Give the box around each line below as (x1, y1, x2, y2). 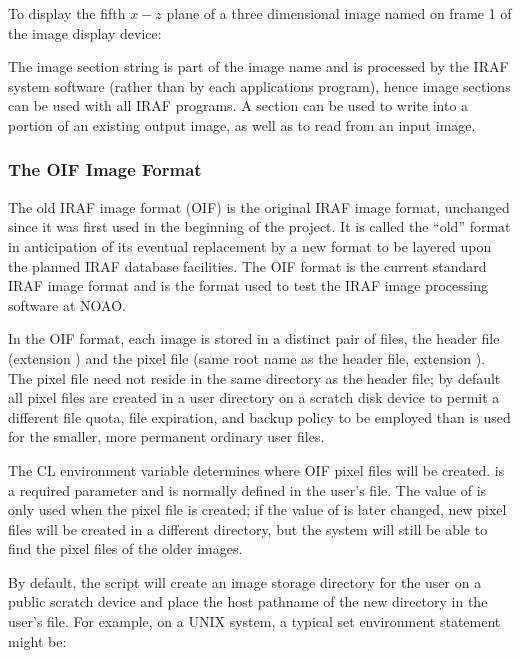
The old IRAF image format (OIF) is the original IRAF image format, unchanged (8, 196, 510, 217)
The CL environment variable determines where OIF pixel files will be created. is (8, 459, 505, 480)
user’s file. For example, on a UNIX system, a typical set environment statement (8, 611, 501, 632)
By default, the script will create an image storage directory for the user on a (8, 571, 482, 592)
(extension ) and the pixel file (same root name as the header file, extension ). (8, 347, 486, 368)
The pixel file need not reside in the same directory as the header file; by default (8, 367, 501, 388)
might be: (8, 630, 67, 651)
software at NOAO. (8, 294, 126, 315)
